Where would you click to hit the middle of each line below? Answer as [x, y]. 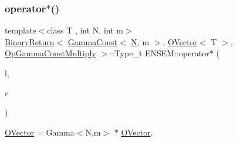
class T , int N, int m [85, 30]
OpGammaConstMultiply [50, 53]
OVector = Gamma [40, 132]
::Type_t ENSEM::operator [160, 53]
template [21, 30]
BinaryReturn [30, 41]
